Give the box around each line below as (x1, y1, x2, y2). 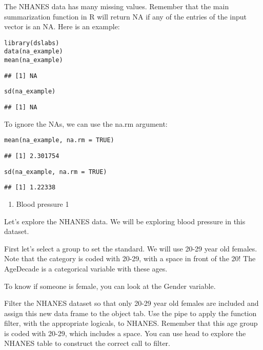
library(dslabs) (4, 39, 59, 47)
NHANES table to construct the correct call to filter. (4, 338, 170, 348)
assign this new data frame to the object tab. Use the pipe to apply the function (4, 307, 257, 318)
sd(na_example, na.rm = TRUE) (4, 168, 107, 176)
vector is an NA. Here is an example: (4, 21, 120, 32)
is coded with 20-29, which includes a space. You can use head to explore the (4, 327, 246, 338)
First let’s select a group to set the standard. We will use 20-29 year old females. (4, 243, 257, 254)
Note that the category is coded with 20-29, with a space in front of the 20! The (4, 253, 256, 264)
